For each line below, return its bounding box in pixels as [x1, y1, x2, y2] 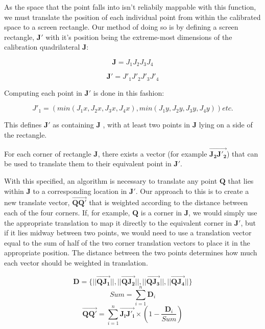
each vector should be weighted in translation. [4, 257, 148, 268]
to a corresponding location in [33, 185, 127, 196]
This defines [4, 119, 42, 130]
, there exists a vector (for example [98, 148, 207, 159]
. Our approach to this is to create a [135, 185, 249, 196]
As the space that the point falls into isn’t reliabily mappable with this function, [4, 2, 256, 12]
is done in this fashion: [93, 87, 164, 98]
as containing [53, 119, 94, 130]
